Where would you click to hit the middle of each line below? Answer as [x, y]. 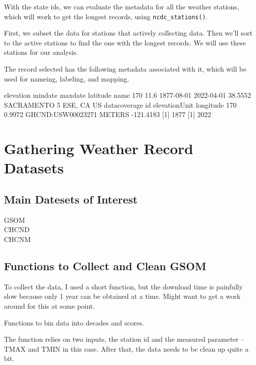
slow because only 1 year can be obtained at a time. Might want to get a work [122, 296]
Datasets [34, 168]
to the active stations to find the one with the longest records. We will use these [125, 42]
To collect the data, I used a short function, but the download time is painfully [124, 286]
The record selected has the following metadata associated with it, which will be [125, 69]
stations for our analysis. [41, 52]
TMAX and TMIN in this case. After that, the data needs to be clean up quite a [126, 348]
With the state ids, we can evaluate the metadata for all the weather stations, [122, 6]
